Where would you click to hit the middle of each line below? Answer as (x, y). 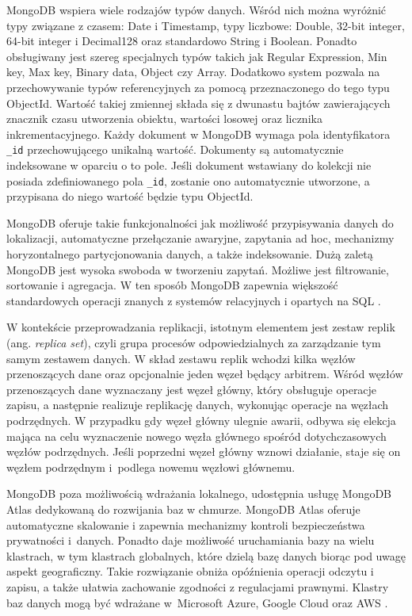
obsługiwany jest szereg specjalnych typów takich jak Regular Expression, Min (197, 56)
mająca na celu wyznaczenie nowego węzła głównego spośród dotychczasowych (196, 436)
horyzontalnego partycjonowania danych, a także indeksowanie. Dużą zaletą (190, 254)
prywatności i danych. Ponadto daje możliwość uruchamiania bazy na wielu (191, 540)
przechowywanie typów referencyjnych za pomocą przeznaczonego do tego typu (198, 87)
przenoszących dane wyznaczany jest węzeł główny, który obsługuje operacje (192, 389)
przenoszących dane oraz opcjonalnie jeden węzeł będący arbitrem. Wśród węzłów (205, 374)
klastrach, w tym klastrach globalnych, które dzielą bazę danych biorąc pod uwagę (206, 555)
